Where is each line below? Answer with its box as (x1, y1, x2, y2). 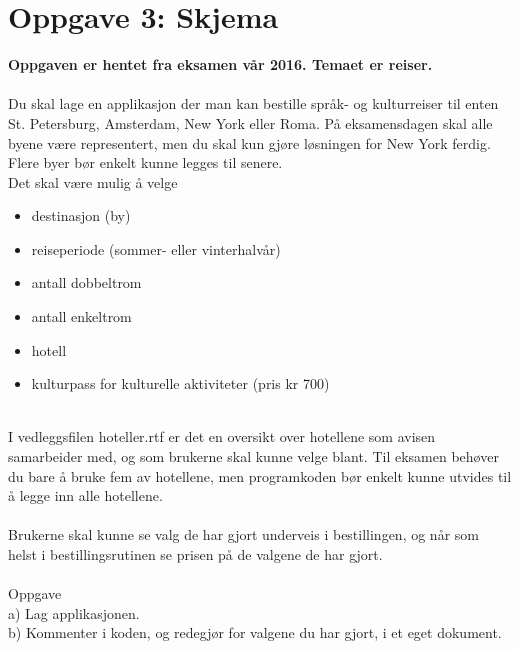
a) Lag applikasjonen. (8, 602, 140, 623)
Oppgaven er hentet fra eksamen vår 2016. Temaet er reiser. (8, 54, 433, 75)
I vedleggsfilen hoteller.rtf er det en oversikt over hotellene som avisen (8, 426, 436, 447)
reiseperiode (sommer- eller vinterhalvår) (31, 238, 281, 259)
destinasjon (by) (31, 205, 131, 226)
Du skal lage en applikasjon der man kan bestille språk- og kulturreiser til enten (8, 93, 499, 114)
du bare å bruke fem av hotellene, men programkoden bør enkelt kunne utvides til (8, 465, 512, 486)
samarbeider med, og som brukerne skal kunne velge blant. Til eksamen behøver (8, 446, 499, 467)
